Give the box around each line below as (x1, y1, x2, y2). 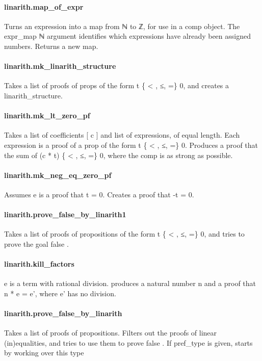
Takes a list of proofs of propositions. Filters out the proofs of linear (4, 327, 217, 338)
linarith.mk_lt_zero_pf (4, 110, 90, 121)
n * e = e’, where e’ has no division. (4, 288, 116, 298)
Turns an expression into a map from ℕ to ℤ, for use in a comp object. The (4, 20, 240, 31)
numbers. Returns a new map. (4, 40, 98, 51)
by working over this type (4, 347, 84, 358)
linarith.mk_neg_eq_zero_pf (4, 169, 112, 180)
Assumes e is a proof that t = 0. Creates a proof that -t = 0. (4, 189, 194, 199)
